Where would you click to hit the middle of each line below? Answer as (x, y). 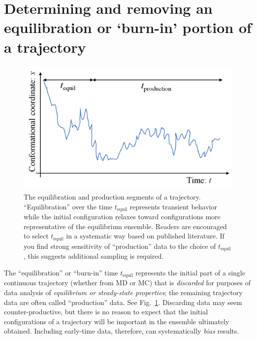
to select (36, 236)
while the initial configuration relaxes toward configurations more (122, 217)
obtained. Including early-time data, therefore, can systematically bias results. (122, 331)
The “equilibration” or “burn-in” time (61, 272)
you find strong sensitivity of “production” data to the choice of (120, 246)
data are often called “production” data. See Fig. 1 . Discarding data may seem (123, 302)
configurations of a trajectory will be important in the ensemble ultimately (117, 321)
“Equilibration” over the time (68, 206)
